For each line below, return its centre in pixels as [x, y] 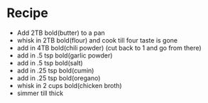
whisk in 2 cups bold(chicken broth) [69, 85]
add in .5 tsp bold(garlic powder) [65, 55]
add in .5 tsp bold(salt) [50, 63]
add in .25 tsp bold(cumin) [55, 70]
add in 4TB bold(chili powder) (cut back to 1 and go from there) [109, 48]
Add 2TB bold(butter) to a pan [61, 33]
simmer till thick [40, 93]
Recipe [28, 13]
